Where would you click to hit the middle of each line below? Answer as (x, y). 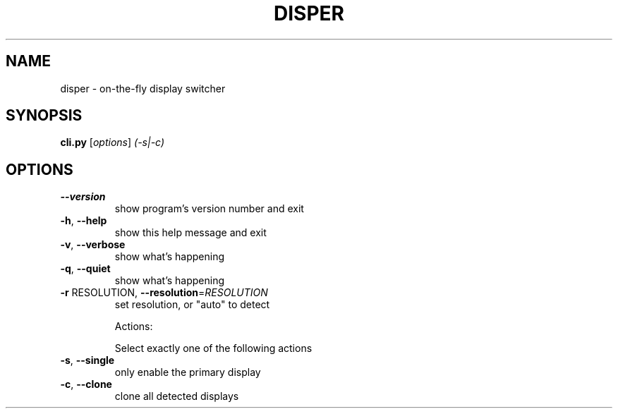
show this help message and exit (190, 233)
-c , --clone (86, 384)
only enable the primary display (188, 372)
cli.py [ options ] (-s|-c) (113, 142)
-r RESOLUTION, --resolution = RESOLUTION (164, 293)
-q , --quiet (85, 269)
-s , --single (87, 360)
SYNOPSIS (44, 116)
